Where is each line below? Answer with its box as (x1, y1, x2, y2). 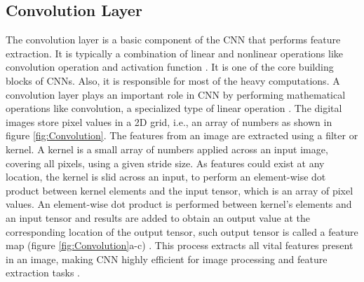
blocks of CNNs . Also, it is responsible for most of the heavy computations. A (6, 73, 340, 87)
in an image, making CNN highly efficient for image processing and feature (6, 251, 328, 266)
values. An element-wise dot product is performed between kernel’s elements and (6, 197, 352, 211)
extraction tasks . (6, 265, 80, 280)
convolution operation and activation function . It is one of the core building (6, 59, 334, 74)
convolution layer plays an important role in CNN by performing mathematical (6, 87, 346, 101)
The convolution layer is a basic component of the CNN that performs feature (6, 32, 341, 47)
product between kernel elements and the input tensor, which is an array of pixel (6, 183, 353, 197)
